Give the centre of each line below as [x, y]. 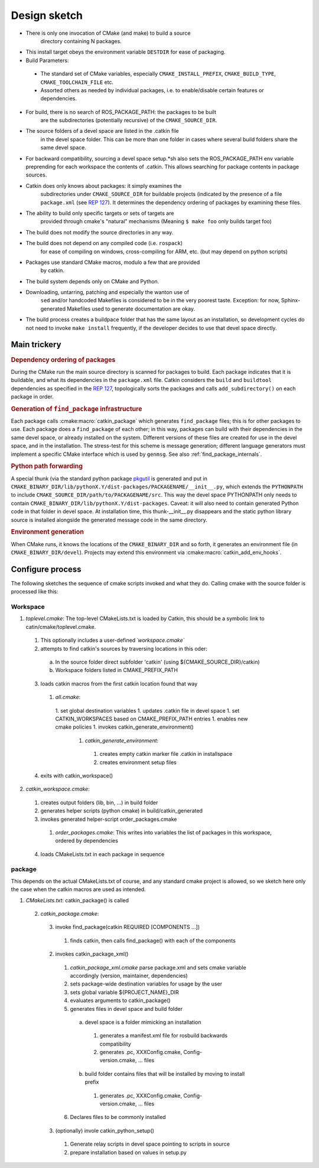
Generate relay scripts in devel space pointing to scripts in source [150, 1144]
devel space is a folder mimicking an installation [143, 1022]
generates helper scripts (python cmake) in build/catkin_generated [122, 811]
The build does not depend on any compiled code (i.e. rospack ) [104, 243]
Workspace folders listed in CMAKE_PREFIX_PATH [117, 670]
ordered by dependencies [87, 841]
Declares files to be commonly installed [118, 1117]
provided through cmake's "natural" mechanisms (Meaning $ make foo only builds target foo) [156, 221]
